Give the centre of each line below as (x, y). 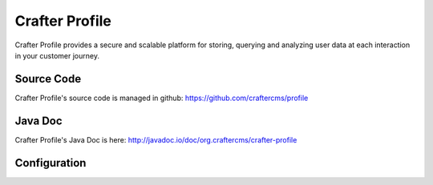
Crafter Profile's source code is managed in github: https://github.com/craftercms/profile (162, 98)
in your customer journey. (57, 55)
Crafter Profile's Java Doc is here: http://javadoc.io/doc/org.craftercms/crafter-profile (156, 139)
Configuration (51, 163)
